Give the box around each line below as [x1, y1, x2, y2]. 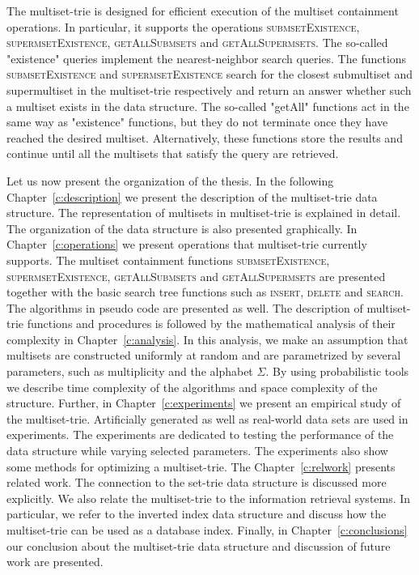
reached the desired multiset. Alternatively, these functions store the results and [6, 129, 403, 146]
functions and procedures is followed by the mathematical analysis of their [27, 315, 396, 332]
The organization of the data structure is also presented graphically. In [6, 219, 358, 236]
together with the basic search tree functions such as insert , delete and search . [6, 283, 404, 300]
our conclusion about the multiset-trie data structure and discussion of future [6, 537, 391, 554]
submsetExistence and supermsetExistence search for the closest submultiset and [6, 66, 413, 83]
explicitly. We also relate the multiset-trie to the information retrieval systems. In [6, 489, 411, 506]
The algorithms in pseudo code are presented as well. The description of [6, 299, 363, 316]
